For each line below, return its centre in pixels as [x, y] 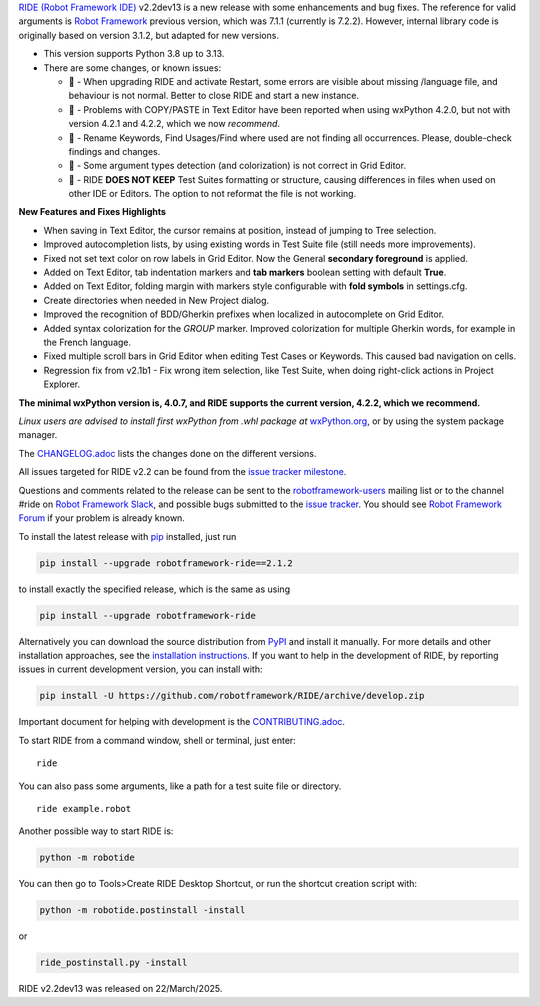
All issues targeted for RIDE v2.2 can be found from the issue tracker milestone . [182, 472]
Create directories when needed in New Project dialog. [156, 300]
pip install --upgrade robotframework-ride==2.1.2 [166, 563]
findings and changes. [114, 151]
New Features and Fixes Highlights [92, 212]
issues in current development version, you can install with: [140, 669]
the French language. [87, 342]
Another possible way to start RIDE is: [96, 831]
